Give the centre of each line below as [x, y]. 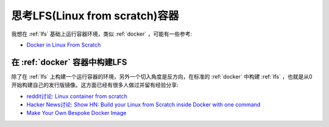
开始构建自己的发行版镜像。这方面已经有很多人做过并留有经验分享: [95, 85]
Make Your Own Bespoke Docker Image [76, 113]
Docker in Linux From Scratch [64, 45]
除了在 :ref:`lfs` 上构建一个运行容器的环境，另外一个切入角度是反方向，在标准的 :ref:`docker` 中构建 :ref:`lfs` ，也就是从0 [162, 76]
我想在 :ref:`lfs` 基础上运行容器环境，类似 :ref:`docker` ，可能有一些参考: [102, 34]
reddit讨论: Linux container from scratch [77, 96]
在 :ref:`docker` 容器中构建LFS [69, 62]
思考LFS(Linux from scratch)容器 [95, 16]
